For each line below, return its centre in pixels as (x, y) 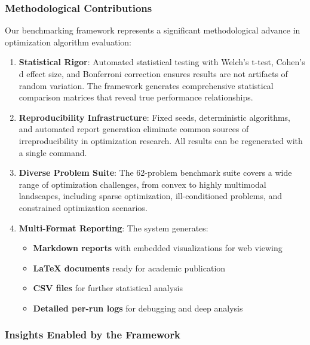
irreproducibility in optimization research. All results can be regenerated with (161, 140)
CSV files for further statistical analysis (108, 288)
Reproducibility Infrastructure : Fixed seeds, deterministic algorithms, (154, 117)
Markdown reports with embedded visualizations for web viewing (158, 248)
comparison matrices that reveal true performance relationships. (136, 97)
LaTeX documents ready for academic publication (129, 268)
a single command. (53, 152)
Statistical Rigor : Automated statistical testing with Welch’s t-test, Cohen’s (162, 62)
